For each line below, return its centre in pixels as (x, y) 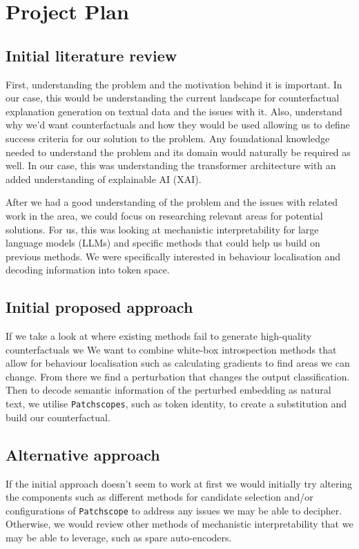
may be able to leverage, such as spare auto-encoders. (119, 537)
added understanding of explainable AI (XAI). (104, 179)
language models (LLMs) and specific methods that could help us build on (163, 243)
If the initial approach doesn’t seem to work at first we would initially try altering (179, 483)
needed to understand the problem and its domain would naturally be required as (178, 152)
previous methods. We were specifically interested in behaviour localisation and (173, 256)
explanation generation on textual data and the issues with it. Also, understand (174, 111)
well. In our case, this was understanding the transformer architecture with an (171, 165)
